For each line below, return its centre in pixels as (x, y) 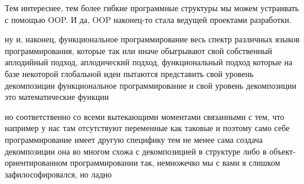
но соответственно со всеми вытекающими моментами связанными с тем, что (145, 116)
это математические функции (57, 97)
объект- (282, 151)
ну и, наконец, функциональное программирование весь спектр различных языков (152, 39)
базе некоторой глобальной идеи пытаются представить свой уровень (129, 73)
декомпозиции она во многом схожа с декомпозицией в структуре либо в (136, 151)
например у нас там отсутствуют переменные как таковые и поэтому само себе (147, 128)
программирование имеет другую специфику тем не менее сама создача (134, 139)
